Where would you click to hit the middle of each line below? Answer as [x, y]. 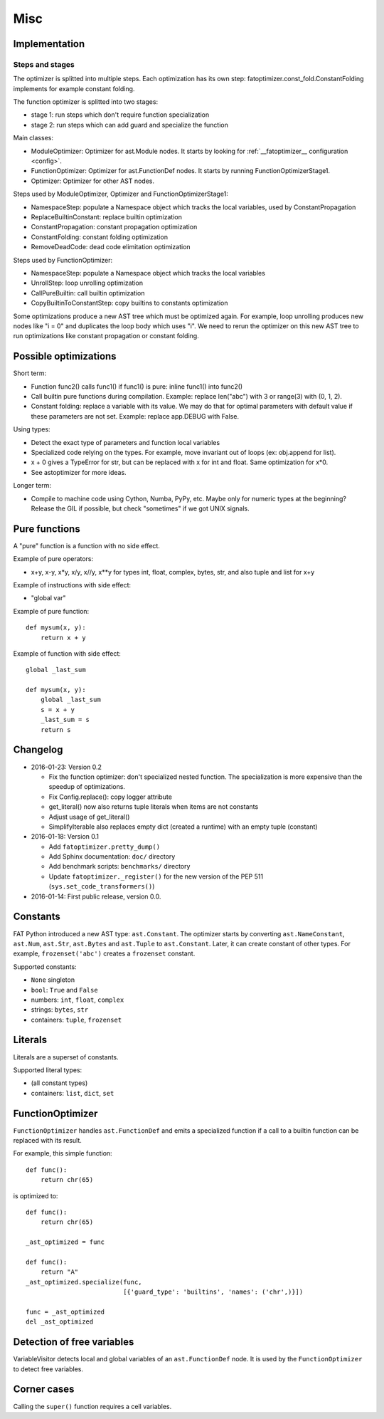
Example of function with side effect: [67, 653]
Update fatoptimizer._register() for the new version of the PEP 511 [156, 876]
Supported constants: [45, 967]
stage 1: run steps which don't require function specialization [120, 115]
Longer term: [32, 486]
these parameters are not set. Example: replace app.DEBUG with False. [135, 416]
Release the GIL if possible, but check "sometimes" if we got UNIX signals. [140, 508]
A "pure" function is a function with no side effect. [86, 545]
